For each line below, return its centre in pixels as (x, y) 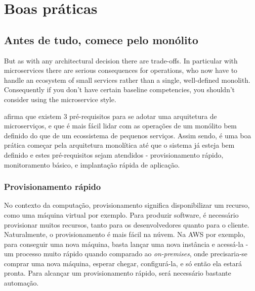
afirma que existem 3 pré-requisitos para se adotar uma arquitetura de (110, 116)
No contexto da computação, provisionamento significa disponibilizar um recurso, (127, 205)
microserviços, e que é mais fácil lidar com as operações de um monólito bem (121, 126)
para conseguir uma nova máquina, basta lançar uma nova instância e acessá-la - (126, 244)
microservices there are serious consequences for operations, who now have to (121, 70)
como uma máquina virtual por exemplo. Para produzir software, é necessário (121, 214)
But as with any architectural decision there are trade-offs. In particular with (121, 60)
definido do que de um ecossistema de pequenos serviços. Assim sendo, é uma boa (127, 135)
